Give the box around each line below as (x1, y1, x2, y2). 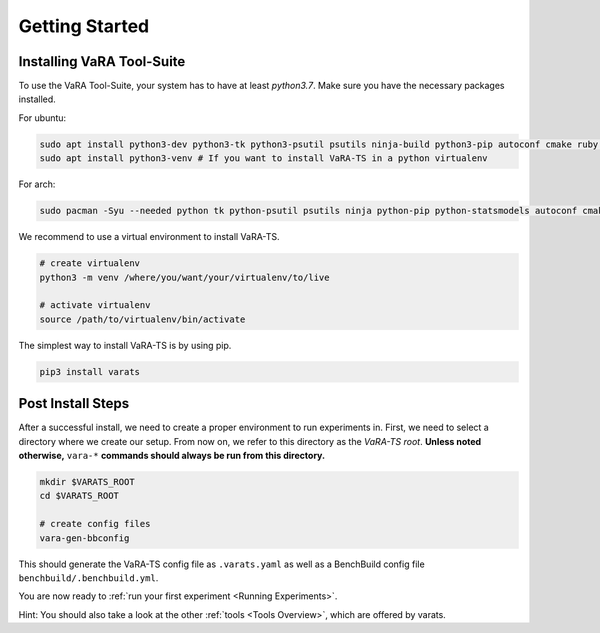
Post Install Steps (18, 395, 130, 412)
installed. (18, 93, 57, 105)
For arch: (18, 178, 56, 190)
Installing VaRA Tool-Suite (18, 53, 186, 70)
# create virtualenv (39, 258, 140, 269)
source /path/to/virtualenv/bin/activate (39, 313, 246, 325)
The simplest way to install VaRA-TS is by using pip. (18, 339, 232, 351)
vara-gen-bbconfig (39, 532, 130, 544)
